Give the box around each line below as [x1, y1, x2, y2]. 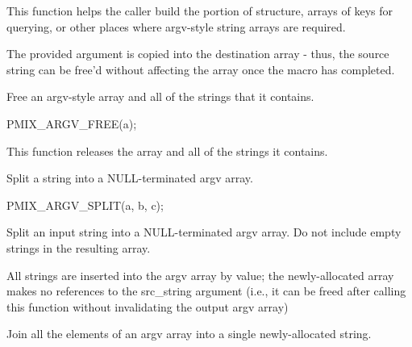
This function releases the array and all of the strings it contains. [6, 142, 328, 159]
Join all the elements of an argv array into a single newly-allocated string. [6, 325, 372, 342]
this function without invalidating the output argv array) [6, 298, 289, 315]
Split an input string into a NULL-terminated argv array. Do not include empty [6, 224, 402, 240]
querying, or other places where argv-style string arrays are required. [6, 18, 346, 35]
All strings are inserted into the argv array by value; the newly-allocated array [6, 266, 394, 283]
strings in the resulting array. [6, 239, 151, 256]
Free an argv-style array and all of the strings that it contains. [6, 88, 314, 105]
